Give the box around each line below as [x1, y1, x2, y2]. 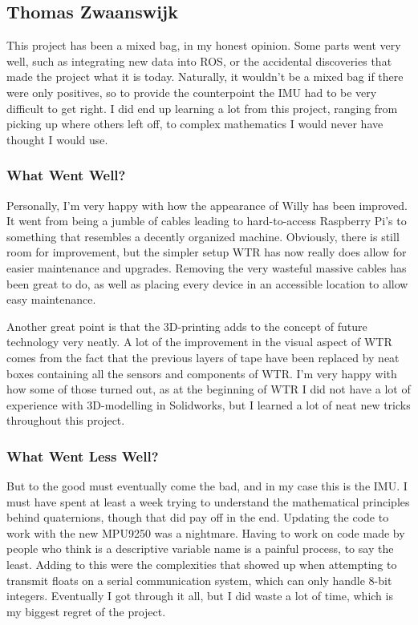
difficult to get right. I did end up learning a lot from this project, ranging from [6, 99, 398, 116]
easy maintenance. [6, 291, 96, 308]
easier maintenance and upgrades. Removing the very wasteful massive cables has [6, 259, 407, 276]
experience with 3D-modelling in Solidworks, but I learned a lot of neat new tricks [6, 396, 411, 413]
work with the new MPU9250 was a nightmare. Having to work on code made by [6, 524, 405, 541]
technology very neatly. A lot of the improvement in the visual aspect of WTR [6, 333, 392, 350]
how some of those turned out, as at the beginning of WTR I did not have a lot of [6, 381, 411, 397]
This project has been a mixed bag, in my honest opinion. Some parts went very [6, 37, 401, 54]
